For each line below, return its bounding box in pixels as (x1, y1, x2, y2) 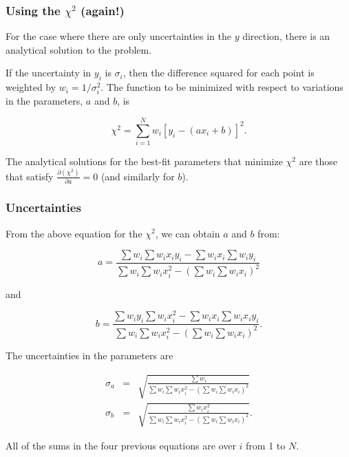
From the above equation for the (6, 226, 142, 240)
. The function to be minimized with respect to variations (101, 80, 343, 94)
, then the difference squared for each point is (123, 65, 315, 80)
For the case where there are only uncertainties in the (6, 29, 231, 43)
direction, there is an (242, 29, 330, 43)
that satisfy (6, 169, 54, 183)
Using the (6, 1, 61, 19)
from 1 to (246, 438, 286, 452)
